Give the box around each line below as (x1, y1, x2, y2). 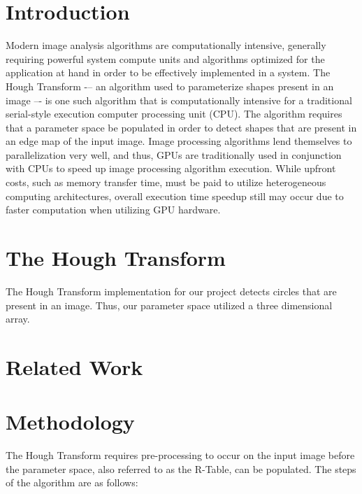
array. (6, 311, 30, 326)
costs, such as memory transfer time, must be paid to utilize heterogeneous (6, 175, 326, 190)
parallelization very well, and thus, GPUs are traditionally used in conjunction (6, 147, 342, 162)
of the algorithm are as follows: (6, 475, 138, 490)
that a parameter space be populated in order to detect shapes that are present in (6, 120, 357, 134)
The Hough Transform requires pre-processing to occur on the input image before (6, 448, 355, 463)
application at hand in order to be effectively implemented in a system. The (6, 65, 331, 80)
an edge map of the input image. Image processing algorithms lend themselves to (6, 134, 352, 148)
